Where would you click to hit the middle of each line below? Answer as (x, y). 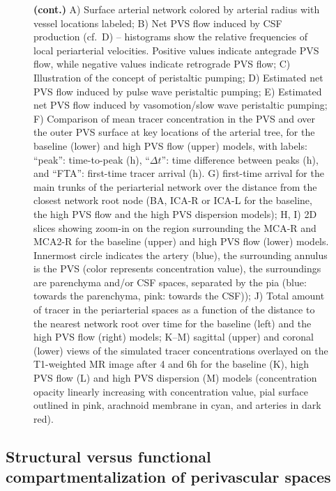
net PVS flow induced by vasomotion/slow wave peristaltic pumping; (181, 105)
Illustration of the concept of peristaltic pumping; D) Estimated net (178, 77)
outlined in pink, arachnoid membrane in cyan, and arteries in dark (177, 405)
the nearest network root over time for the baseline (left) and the (173, 323)
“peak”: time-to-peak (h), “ (92, 159)
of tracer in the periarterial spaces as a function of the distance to (174, 310)
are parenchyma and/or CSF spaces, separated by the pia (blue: (170, 282)
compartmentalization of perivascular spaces (168, 477)
